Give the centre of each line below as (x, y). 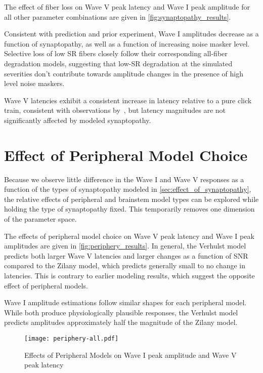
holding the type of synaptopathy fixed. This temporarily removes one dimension (129, 209)
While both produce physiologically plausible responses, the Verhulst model (121, 312)
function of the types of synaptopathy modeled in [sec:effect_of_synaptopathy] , (128, 189)
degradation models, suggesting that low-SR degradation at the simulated (118, 63)
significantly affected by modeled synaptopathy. (78, 120)
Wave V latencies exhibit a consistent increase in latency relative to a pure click (128, 100)
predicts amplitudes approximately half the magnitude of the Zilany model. (121, 322)
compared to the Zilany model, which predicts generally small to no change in (125, 265)
